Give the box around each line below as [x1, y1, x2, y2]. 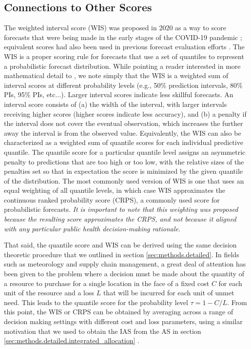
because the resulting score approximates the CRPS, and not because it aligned [4, 214, 236, 224]
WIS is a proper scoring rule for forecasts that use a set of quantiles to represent [4, 51, 244, 61]
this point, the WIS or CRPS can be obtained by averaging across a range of [4, 307, 233, 317]
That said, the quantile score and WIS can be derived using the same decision [4, 240, 237, 250]
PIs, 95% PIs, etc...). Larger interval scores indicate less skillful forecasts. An [4, 89, 233, 100]
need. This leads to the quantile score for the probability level [4, 297, 188, 307]
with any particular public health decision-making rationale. [4, 223, 181, 233]
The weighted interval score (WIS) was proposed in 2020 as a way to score [4, 22, 226, 33]
